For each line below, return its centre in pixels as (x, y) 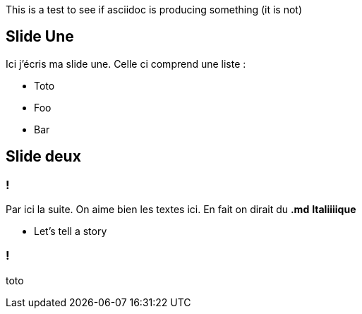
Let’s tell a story (71, 231)
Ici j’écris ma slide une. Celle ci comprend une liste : (126, 64)
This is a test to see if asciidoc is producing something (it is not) (154, 10)
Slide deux (43, 157)
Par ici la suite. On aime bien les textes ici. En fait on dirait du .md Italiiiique (181, 210)
